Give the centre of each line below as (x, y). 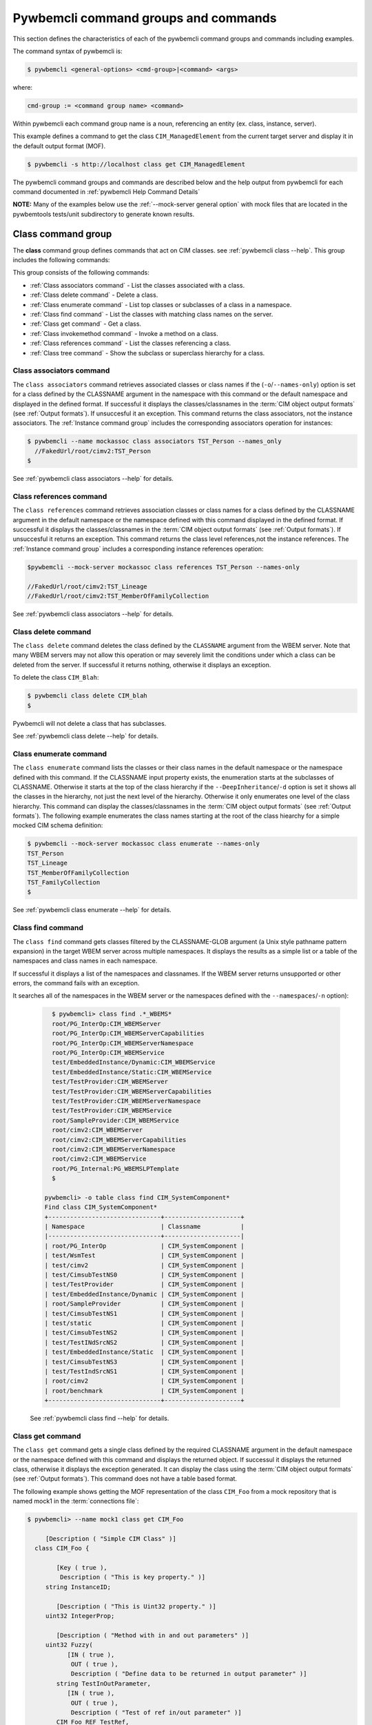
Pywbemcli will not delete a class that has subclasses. (90, 723)
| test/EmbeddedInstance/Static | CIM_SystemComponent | (144, 1352)
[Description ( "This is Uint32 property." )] (136, 1606)
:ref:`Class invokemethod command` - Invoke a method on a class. (124, 333)
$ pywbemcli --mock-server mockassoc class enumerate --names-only (144, 844)
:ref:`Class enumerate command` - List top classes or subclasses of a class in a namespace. (161, 304)
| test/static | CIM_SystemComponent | (144, 1323)
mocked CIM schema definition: (58, 825)
